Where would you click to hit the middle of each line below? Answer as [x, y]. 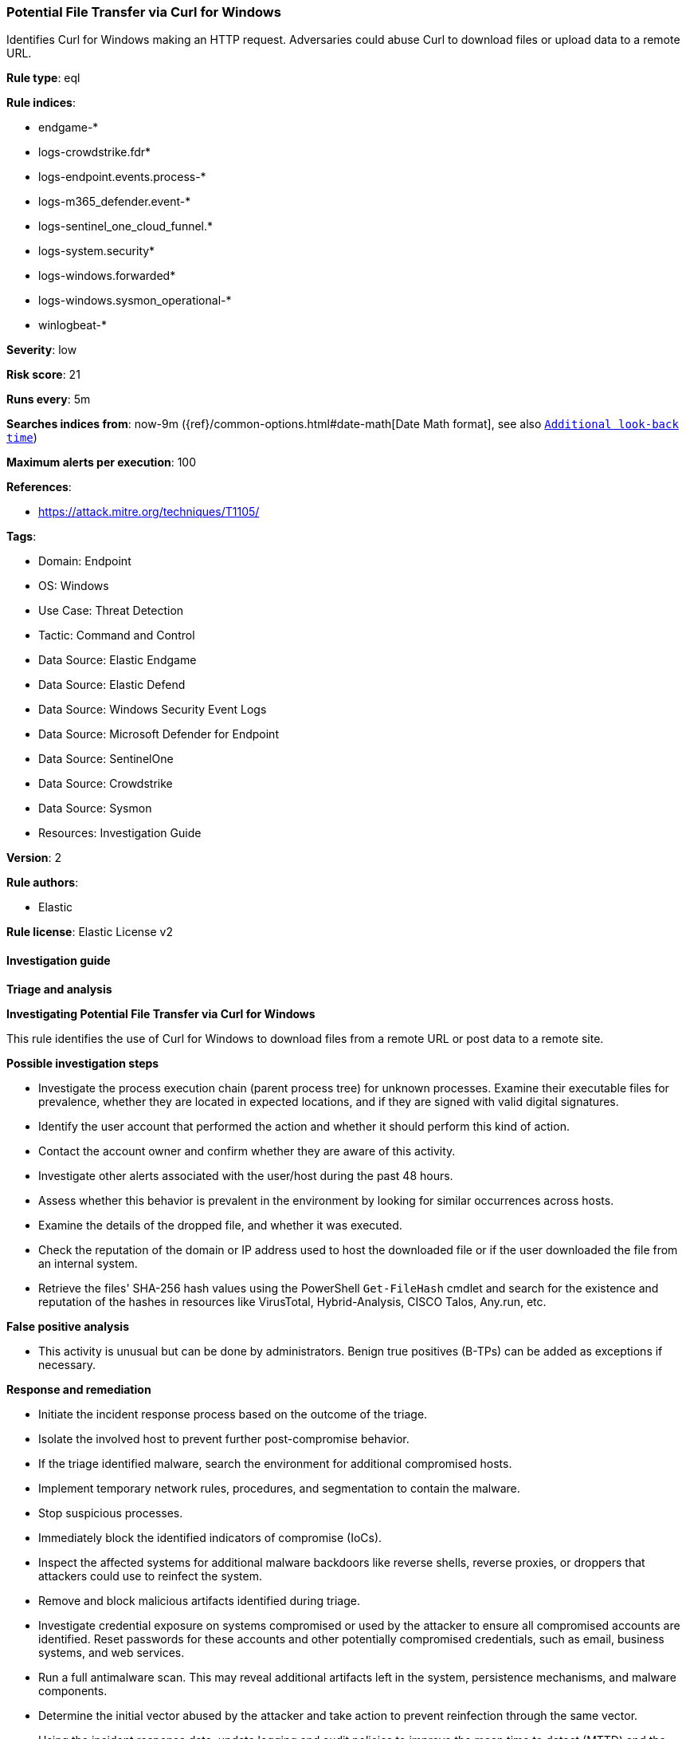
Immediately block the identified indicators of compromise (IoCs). [210, 1537]
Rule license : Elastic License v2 [90, 932]
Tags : [22, 537]
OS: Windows [74, 586]
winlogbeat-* [73, 325]
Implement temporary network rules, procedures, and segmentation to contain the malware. [279, 1488]
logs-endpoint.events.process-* [122, 177]
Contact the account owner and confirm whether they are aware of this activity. [247, 1151]
